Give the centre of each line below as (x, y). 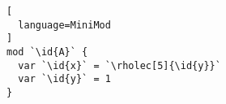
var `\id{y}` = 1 (64, 79)
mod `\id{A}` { (47, 52)
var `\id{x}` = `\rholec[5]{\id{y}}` (119, 65)
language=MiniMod (64, 25)
